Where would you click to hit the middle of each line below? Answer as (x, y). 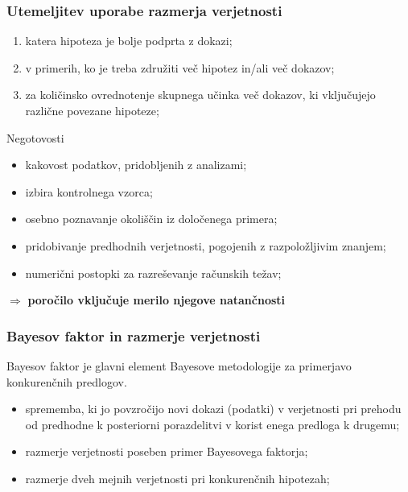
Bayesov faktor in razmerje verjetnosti (134, 335)
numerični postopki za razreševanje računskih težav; (153, 273)
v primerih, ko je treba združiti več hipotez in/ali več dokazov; (180, 67)
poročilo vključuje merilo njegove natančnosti (157, 300)
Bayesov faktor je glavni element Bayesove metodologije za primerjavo (179, 365)
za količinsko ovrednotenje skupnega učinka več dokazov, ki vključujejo (200, 95)
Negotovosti (35, 137)
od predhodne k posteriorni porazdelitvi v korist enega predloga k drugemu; (212, 424)
